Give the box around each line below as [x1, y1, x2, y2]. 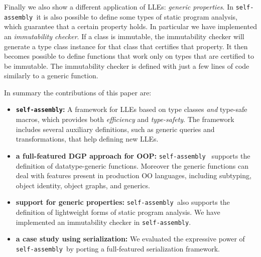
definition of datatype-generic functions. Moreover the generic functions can [16, 160, 248, 171]
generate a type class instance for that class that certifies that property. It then [4, 41, 248, 51]
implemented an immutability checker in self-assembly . [16, 216, 191, 227]
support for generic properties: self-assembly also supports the [16, 197, 230, 207]
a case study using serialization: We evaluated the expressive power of [16, 233, 245, 244]
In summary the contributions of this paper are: [4, 87, 152, 97]
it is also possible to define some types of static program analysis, [36, 11, 237, 22]
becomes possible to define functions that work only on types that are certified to [4, 51, 254, 61]
